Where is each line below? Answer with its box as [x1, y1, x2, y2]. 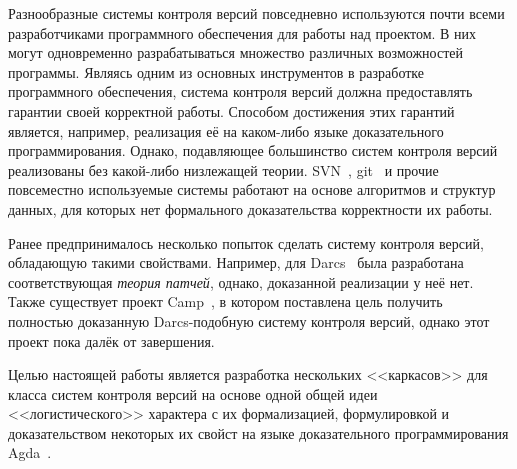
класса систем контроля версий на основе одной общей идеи [8, 383, 378, 404]
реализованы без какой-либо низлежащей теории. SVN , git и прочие [8, 159, 439, 180]
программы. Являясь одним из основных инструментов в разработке [8, 61, 424, 82]
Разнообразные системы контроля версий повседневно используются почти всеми [8, 3, 505, 23]
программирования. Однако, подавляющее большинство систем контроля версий [8, 140, 498, 161]
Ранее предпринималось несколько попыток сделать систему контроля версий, [8, 232, 484, 253]
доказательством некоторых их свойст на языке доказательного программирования [8, 422, 509, 443]
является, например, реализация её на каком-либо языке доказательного [8, 120, 444, 141]
